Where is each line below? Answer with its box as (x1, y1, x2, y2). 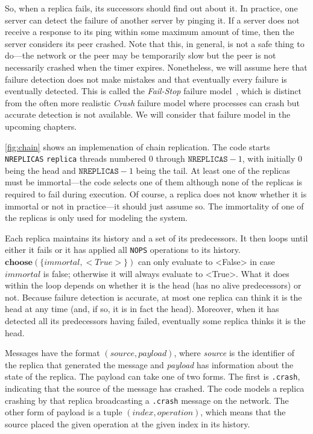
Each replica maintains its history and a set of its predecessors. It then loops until (5, 231, 308, 244)
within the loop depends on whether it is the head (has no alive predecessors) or (5, 279, 302, 292)
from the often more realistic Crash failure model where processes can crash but (5, 96, 300, 109)
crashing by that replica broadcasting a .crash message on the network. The (5, 394, 289, 406)
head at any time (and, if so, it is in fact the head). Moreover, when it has (5, 302, 279, 315)
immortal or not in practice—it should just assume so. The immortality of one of (5, 199, 304, 212)
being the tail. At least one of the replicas (136, 164, 290, 176)
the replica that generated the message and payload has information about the (5, 358, 294, 371)
